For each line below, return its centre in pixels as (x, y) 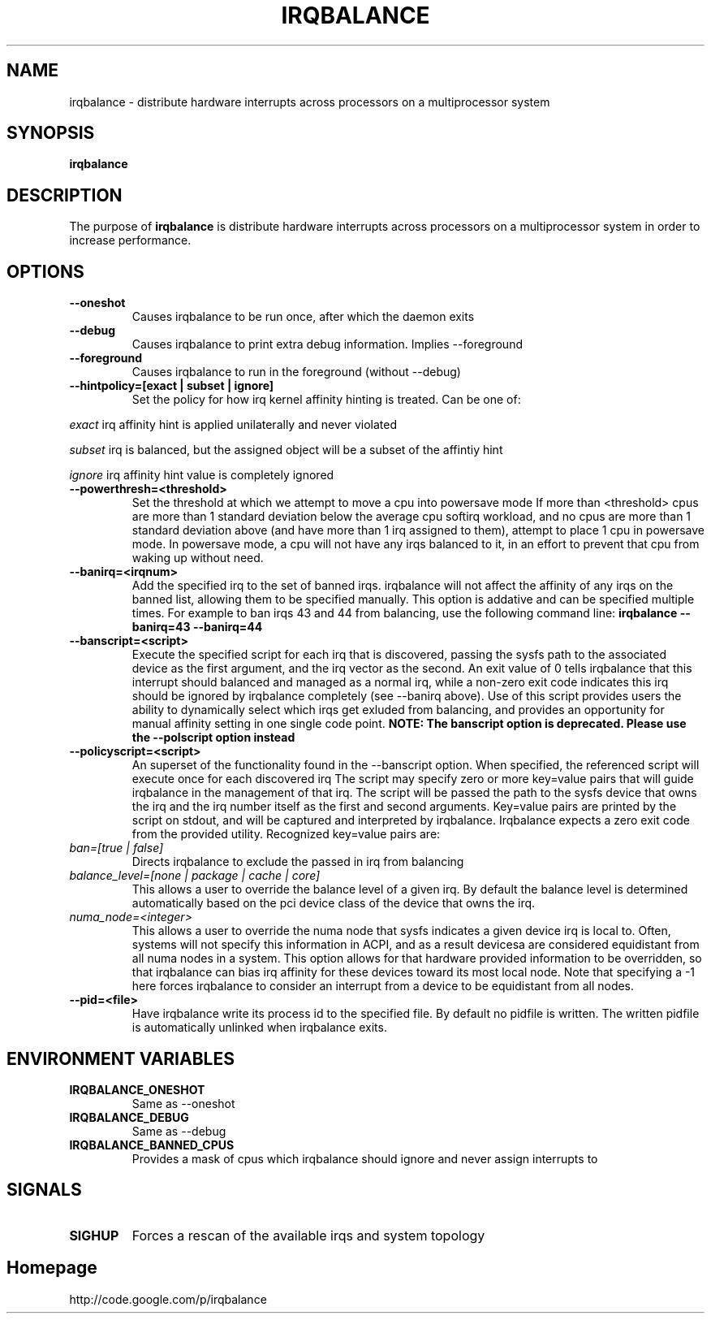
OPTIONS (45, 271)
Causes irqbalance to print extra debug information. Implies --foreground (327, 344)
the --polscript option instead (213, 738)
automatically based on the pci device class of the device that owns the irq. (334, 903)
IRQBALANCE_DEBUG (129, 1117)
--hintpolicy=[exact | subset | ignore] (172, 386)
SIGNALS (44, 1190)
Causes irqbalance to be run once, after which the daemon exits (303, 317)
